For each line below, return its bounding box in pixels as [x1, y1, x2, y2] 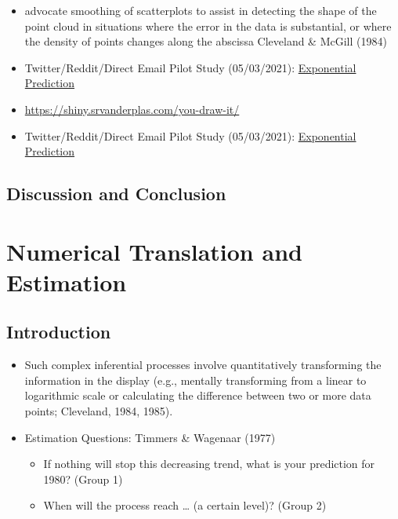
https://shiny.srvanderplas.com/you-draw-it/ [24, 101, 240, 117]
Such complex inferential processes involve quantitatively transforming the [24, 356, 382, 373]
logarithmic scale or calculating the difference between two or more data [24, 387, 371, 404]
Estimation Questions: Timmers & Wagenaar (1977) [24, 429, 276, 445]
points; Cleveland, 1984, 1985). [24, 403, 173, 419]
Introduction [6, 320, 111, 344]
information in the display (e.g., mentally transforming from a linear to [24, 371, 367, 388]
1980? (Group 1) [43, 470, 123, 487]
